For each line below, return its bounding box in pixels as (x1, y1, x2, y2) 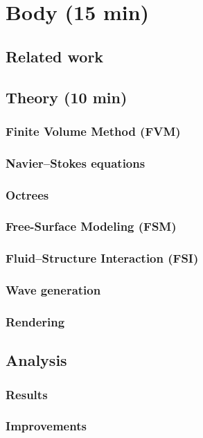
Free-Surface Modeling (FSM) (6, 218, 177, 235)
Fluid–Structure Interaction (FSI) (6, 249, 199, 267)
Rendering (6, 313, 65, 330)
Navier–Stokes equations (6, 154, 145, 171)
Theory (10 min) (6, 86, 127, 107)
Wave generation (6, 281, 101, 299)
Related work (6, 45, 104, 67)
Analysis (6, 349, 67, 371)
